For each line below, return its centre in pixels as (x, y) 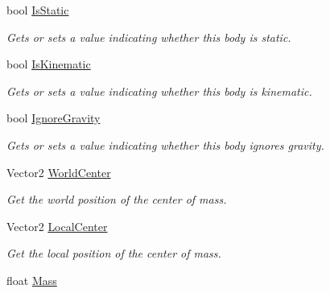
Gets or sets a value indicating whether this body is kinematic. (159, 91)
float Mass (32, 280)
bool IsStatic (38, 10)
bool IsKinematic (49, 64)
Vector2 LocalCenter (57, 226)
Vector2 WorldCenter (59, 172)
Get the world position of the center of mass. (117, 199)
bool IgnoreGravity (54, 118)
